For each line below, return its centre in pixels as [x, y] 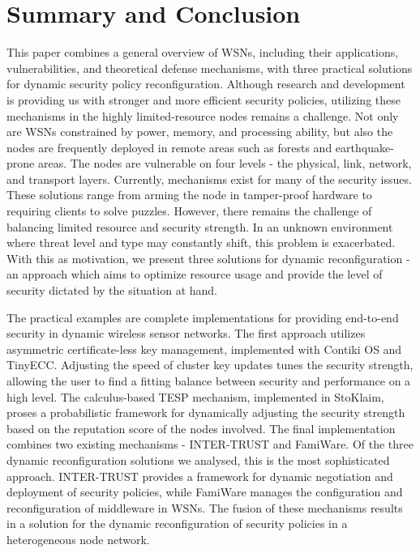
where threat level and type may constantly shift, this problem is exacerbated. [201, 242]
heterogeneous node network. [78, 539]
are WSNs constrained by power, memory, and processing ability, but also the [200, 132]
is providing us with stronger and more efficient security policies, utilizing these [204, 99]
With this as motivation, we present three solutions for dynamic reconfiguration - [208, 258]
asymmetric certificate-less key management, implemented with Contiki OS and [204, 349]
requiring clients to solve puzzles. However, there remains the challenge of [189, 211]
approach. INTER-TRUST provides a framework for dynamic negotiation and [200, 476]
